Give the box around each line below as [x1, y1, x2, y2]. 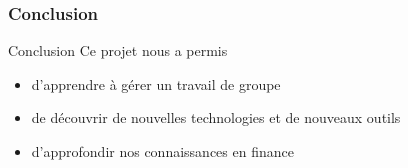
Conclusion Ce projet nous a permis [8, 40, 228, 61]
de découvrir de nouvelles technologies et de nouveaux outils [31, 107, 401, 128]
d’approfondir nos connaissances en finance [31, 141, 294, 161]
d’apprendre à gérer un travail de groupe [31, 73, 281, 94]
